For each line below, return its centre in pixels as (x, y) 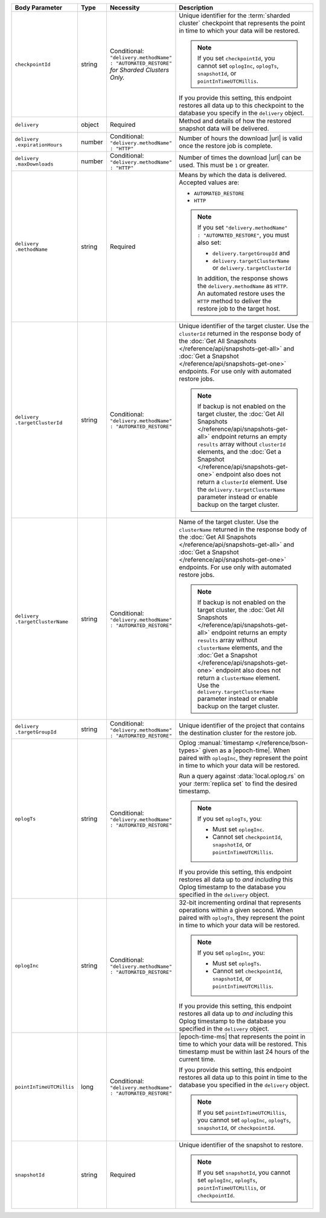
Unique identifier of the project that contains (242, 725)
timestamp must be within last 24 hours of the (244, 1052)
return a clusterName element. (239, 678)
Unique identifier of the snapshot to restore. (241, 1145)
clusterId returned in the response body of (240, 333)
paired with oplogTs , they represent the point (242, 917)
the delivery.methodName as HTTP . (242, 286)
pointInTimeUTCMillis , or (232, 1187)
